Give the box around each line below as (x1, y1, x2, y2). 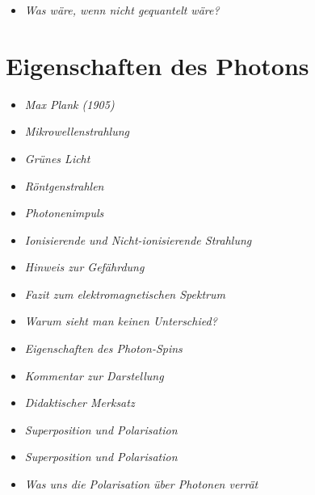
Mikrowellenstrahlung (24, 123, 130, 140)
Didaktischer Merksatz (24, 394, 135, 411)
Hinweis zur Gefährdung (24, 258, 145, 275)
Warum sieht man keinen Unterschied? (24, 313, 217, 329)
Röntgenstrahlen (24, 177, 104, 194)
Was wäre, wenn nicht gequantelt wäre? (24, 2, 220, 18)
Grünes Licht (24, 149, 90, 166)
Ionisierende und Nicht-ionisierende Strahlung (24, 231, 252, 248)
